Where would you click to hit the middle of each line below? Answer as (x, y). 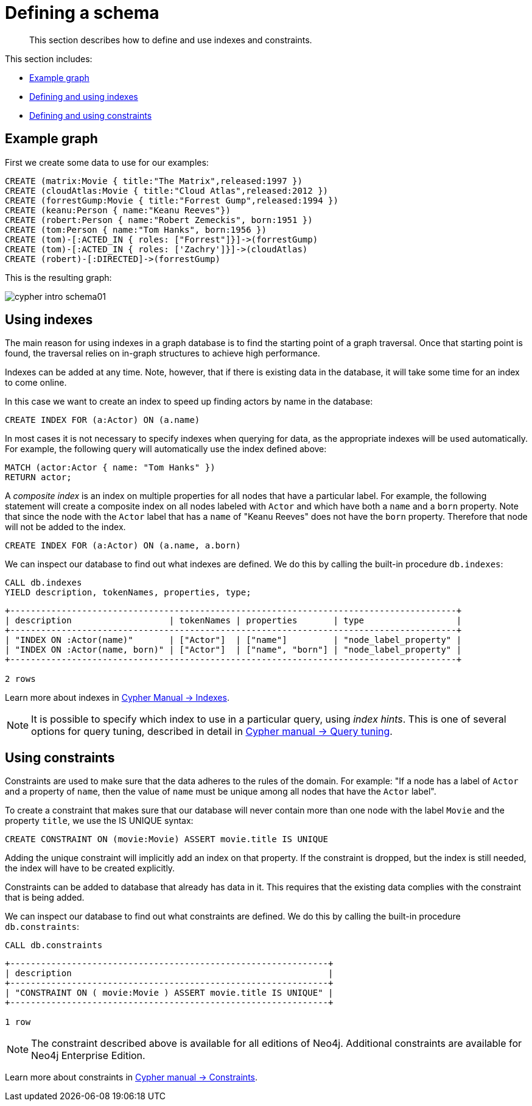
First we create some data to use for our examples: (107, 162)
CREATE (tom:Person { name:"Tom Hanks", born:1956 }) (136, 229)
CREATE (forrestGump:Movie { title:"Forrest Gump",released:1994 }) (172, 200)
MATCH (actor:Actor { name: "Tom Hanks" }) (110, 468)
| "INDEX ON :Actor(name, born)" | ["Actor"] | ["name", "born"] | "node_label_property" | (233, 650)
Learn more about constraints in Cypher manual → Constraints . (131, 1077)
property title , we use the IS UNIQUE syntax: (99, 821)
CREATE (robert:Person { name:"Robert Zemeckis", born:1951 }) (159, 220)
